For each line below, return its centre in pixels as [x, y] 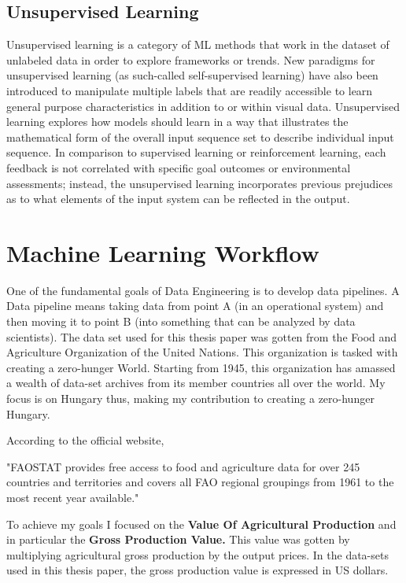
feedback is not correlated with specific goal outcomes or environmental [179, 167]
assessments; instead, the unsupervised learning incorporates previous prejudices [200, 183]
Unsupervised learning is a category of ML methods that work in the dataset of [198, 44]
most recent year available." [73, 497]
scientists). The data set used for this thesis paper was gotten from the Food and [202, 336]
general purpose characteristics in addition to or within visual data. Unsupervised [203, 106]
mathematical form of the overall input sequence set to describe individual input [200, 137]
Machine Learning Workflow [163, 252]
